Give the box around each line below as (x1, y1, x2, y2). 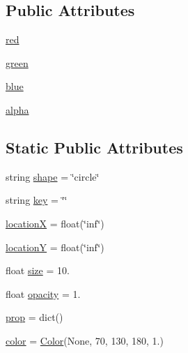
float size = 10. (6, 263, 70, 278)
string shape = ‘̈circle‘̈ (6, 169, 100, 183)
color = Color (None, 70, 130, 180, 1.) (6, 333, 164, 347)
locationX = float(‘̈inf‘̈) (6, 216, 104, 230)
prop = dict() (6, 310, 63, 324)
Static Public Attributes (6, 136, 183, 158)
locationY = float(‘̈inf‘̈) (6, 239, 104, 254)
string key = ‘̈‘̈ (6, 193, 68, 207)
